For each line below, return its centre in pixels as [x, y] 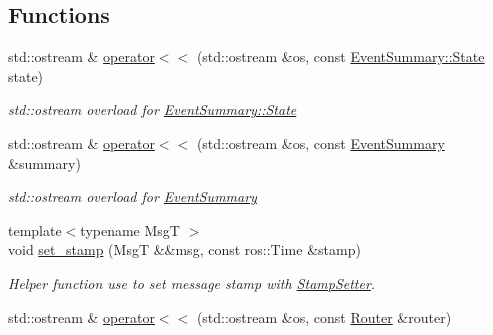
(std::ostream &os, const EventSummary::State [340, 56]
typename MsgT [130, 229]
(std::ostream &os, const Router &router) [324, 316]
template [35, 229]
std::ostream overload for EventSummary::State [152, 109]
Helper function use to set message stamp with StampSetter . [192, 282]
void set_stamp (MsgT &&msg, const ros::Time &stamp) [184, 249]
